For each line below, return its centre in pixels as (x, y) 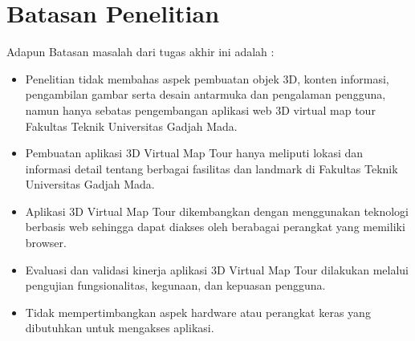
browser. (46, 243)
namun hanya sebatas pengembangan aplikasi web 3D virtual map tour (200, 110)
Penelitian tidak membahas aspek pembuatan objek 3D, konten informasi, (207, 78)
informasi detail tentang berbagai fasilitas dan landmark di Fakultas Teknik (212, 168)
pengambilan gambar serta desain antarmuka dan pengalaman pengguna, (205, 94)
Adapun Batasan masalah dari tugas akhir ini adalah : (140, 52)
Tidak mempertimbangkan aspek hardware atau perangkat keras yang (198, 312)
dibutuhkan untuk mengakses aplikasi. (120, 328)
